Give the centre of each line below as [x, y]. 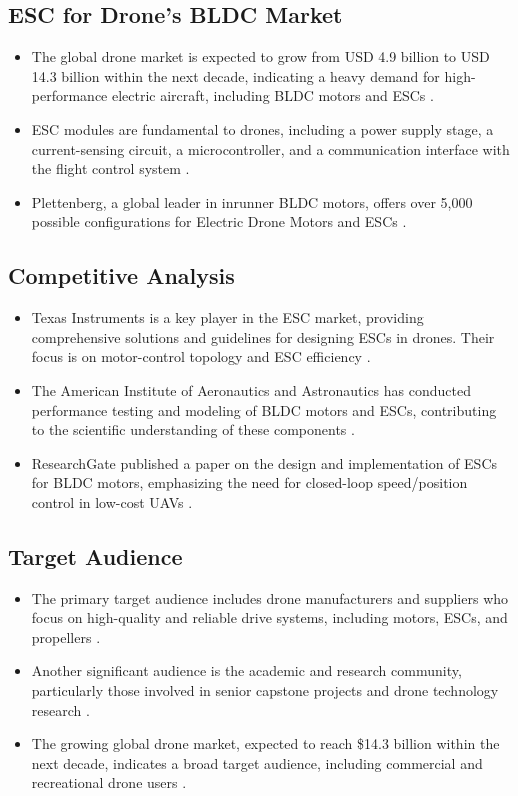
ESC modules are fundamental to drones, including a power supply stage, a [262, 128]
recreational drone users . [109, 782]
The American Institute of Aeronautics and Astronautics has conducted [251, 389]
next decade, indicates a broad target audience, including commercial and [257, 762]
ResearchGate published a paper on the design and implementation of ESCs [264, 462]
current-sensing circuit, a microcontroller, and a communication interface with [270, 148]
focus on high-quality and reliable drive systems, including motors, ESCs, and [269, 617]
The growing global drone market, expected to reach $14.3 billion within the [265, 743]
